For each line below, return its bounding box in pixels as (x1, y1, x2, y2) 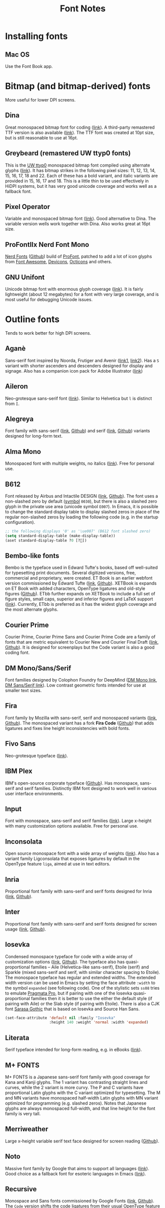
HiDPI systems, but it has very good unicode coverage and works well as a (5, 183, 157, 189)
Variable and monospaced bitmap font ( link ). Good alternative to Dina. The (5, 215, 156, 222)
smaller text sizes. (5, 688, 42, 693)
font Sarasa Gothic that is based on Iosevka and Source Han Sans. (5, 1006, 140, 1012)
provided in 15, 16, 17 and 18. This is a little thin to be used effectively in (5, 178, 149, 184)
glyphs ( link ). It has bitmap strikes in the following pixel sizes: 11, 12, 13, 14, (5, 167, 156, 173)
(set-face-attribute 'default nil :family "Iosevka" (5, 1015, 116, 1020)
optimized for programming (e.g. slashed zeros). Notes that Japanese (5, 1100, 147, 1106)
